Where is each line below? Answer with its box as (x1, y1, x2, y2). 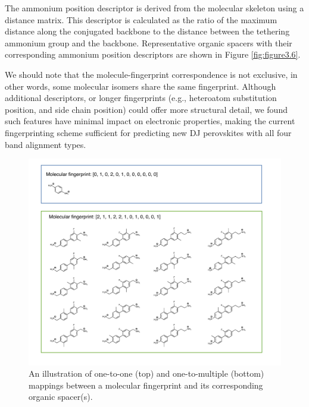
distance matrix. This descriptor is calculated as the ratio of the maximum (5, 13, 277, 26)
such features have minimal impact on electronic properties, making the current (5, 115, 295, 127)
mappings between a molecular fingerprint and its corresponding (29, 378, 263, 391)
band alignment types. (5, 138, 86, 150)
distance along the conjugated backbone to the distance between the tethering (5, 25, 290, 37)
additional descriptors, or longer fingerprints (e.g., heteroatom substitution (5, 92, 277, 104)
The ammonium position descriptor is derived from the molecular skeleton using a (5, 2, 304, 14)
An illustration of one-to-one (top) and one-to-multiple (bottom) (29, 367, 264, 380)
